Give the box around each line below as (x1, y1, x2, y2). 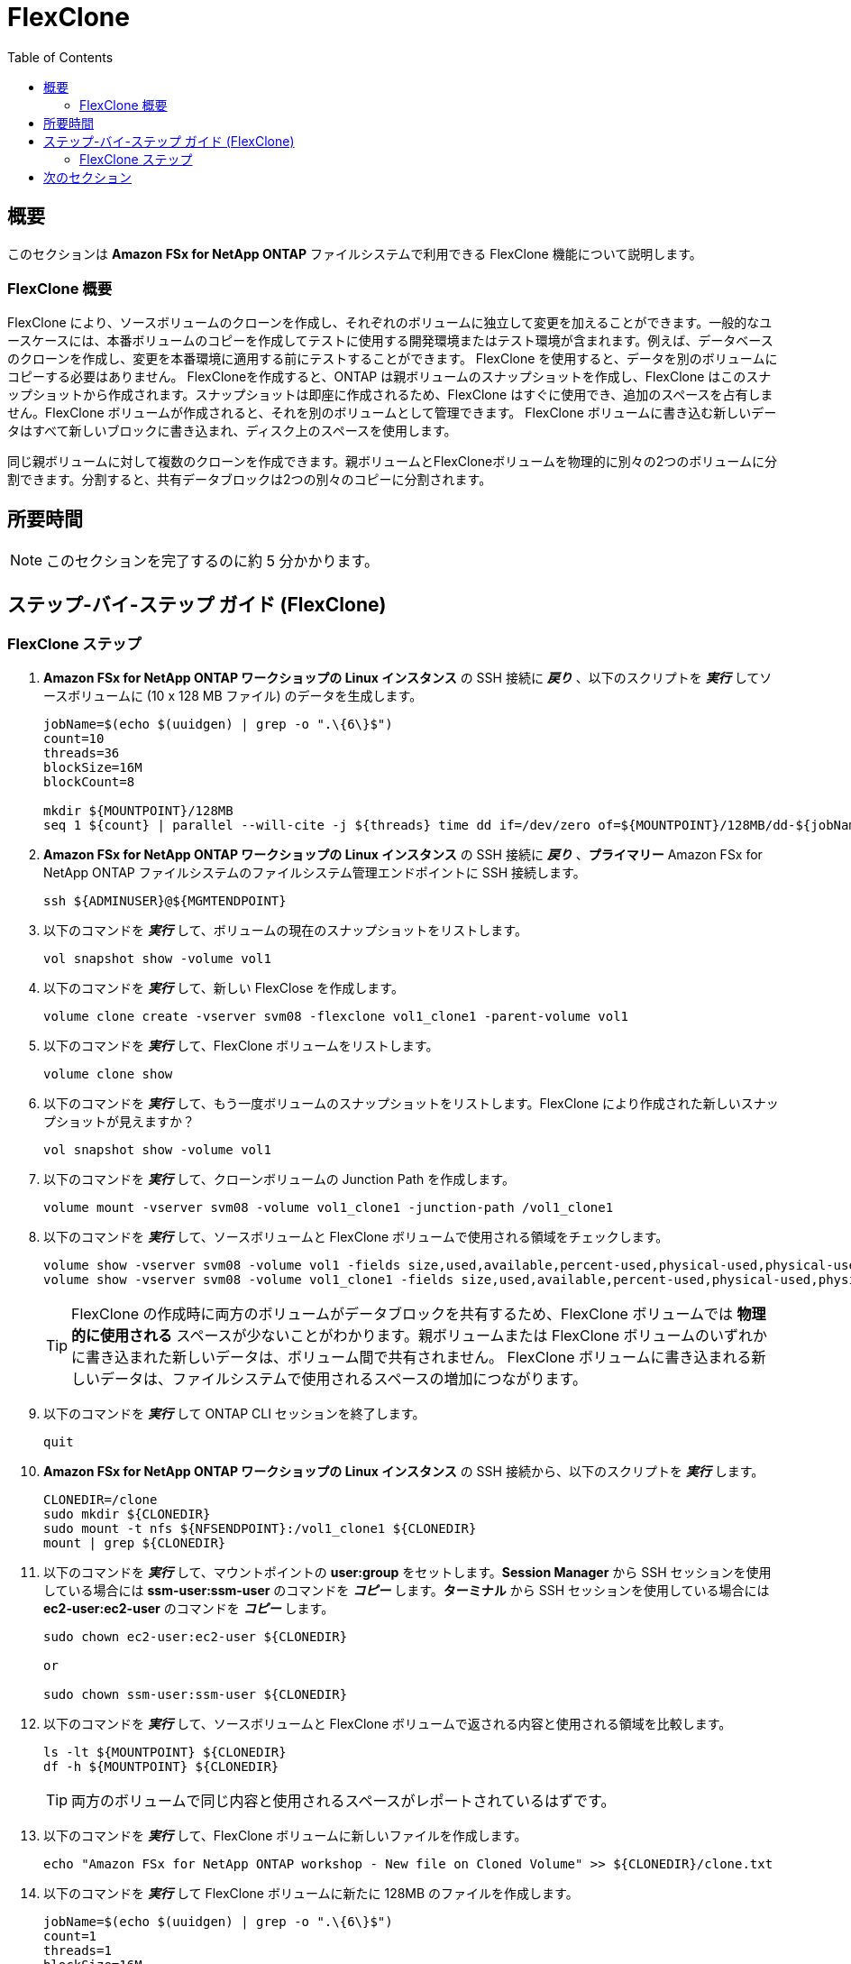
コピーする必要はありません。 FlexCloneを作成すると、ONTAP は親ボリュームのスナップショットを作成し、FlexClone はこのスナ (7, 369, 772, 385)
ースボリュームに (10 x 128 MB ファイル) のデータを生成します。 (43, 688, 423, 704)
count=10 (43, 731, 105, 747)
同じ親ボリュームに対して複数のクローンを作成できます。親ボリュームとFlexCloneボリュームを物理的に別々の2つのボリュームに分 (7, 454, 777, 470)
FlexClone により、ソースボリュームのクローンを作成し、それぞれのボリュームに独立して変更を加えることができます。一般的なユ (7, 315, 773, 331)
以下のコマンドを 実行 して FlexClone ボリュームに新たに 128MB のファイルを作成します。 (43, 1886, 579, 1902)
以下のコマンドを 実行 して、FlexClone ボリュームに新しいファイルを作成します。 (43, 1828, 527, 1844)
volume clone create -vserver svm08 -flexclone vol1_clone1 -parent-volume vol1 (43, 1009, 629, 1024)
